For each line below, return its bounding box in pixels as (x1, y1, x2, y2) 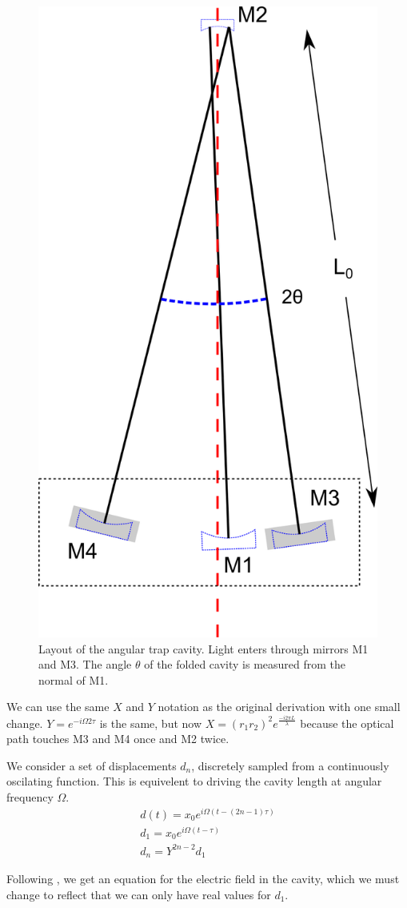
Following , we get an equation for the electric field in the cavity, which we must (6, 870, 400, 887)
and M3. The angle (38, 656, 132, 673)
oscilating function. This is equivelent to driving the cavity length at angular (6, 773, 382, 789)
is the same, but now (99, 714, 202, 731)
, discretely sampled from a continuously (191, 757, 389, 773)
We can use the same (6, 698, 110, 715)
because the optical (300, 714, 394, 731)
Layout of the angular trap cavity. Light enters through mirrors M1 (38, 640, 369, 657)
